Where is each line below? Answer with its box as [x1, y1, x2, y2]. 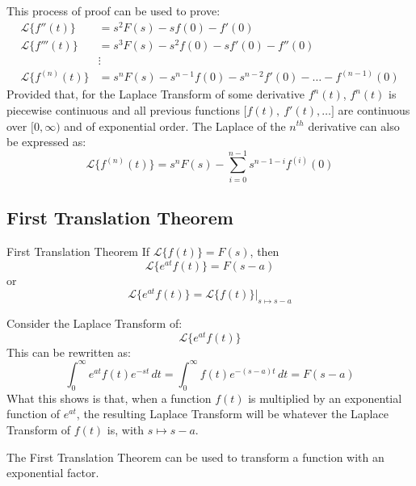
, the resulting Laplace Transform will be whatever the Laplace [76, 405, 389, 422]
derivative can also [308, 117, 400, 134]
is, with [107, 421, 145, 438]
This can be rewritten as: [6, 343, 131, 360]
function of [6, 405, 61, 422]
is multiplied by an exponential [248, 389, 402, 406]
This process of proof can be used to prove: [6, 2, 221, 19]
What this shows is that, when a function [6, 389, 212, 406]
